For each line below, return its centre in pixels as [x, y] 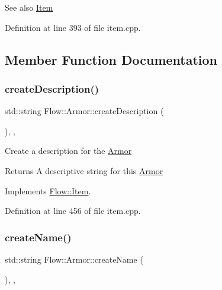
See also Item [29, 7]
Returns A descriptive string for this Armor [84, 170]
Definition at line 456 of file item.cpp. [73, 211]
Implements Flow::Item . [48, 190]
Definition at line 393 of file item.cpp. [73, 27]
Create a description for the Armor [68, 151]
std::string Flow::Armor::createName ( [74, 259]
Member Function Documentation [111, 59]
